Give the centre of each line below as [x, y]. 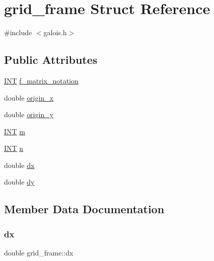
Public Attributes [51, 60]
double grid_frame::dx [39, 253]
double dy [19, 182]
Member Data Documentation [84, 209]
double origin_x [29, 97]
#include [18, 32]
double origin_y [29, 114]
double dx [19, 165]
